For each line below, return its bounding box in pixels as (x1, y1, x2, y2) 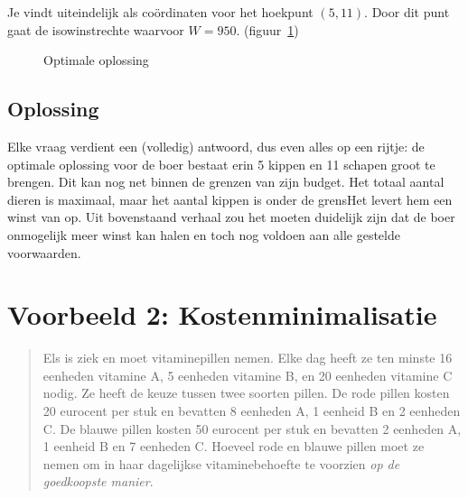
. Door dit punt (364, 3, 450, 21)
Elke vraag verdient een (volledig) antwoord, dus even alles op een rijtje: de (7, 136, 425, 155)
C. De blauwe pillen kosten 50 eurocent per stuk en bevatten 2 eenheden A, (42, 419, 462, 438)
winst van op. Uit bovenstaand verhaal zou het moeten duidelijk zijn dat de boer (7, 207, 455, 226)
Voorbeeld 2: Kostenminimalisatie (7, 296, 437, 333)
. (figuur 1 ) (236, 20, 299, 39)
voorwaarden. (7, 243, 81, 262)
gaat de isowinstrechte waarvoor (7, 20, 184, 39)
